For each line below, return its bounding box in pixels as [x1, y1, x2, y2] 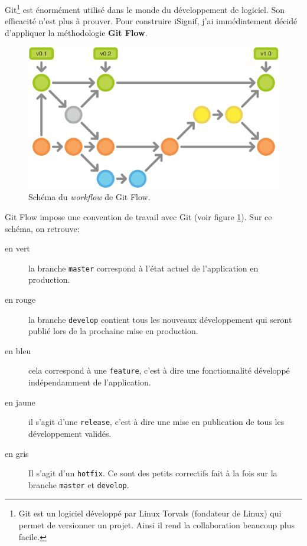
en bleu [5, 344, 31, 357]
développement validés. [28, 427, 112, 439]
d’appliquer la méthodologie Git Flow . [5, 26, 148, 38]
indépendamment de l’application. [28, 376, 151, 388]
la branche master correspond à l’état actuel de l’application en [28, 261, 259, 274]
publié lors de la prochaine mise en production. [28, 325, 198, 337]
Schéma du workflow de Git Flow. [28, 191, 151, 203]
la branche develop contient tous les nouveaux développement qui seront [28, 313, 292, 325]
